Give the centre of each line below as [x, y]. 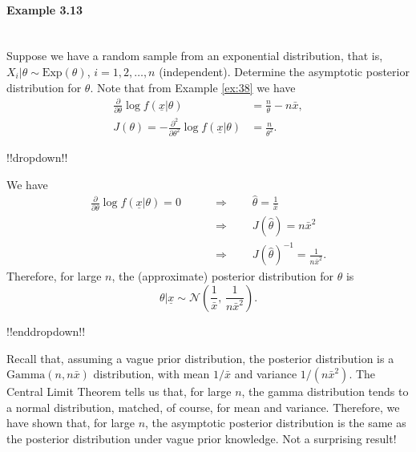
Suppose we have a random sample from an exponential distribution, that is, [195, 56]
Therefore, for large [54, 276]
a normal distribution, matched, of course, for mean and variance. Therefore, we [203, 407]
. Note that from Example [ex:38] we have [193, 87]
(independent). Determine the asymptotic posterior [284, 71]
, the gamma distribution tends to [325, 391]
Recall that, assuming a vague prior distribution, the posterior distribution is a [200, 358]
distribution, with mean [151, 374]
